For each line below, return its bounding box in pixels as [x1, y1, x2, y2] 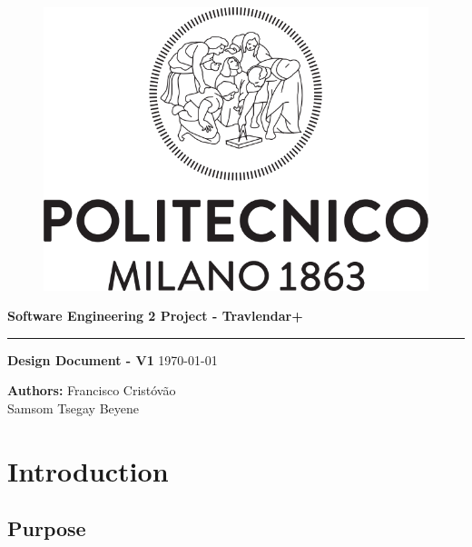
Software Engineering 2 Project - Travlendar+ [7, 306, 303, 325]
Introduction [7, 452, 169, 489]
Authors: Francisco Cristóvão [7, 381, 176, 400]
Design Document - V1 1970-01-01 [7, 350, 218, 369]
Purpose [7, 514, 86, 542]
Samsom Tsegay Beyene [7, 398, 139, 417]
